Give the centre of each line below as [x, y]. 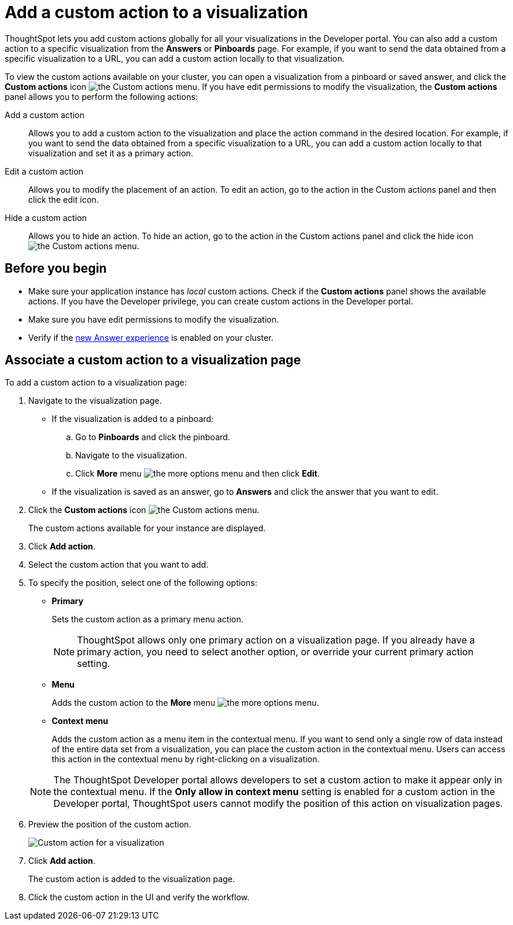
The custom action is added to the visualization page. [132, 879]
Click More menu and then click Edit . [198, 474]
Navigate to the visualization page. [95, 401]
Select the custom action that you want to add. [118, 565]
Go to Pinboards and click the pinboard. [153, 437]
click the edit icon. [64, 199]
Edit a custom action [44, 171]
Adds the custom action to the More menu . [185, 703]
